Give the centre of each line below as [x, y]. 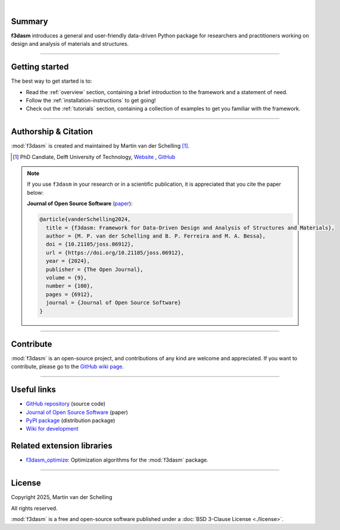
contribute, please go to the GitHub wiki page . [68, 367]
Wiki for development [52, 429]
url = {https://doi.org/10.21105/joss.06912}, [115, 252]
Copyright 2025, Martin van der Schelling [62, 497]
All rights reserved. [34, 508]
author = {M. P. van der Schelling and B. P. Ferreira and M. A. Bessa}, [156, 236]
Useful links [34, 390]
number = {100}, [69, 286]
